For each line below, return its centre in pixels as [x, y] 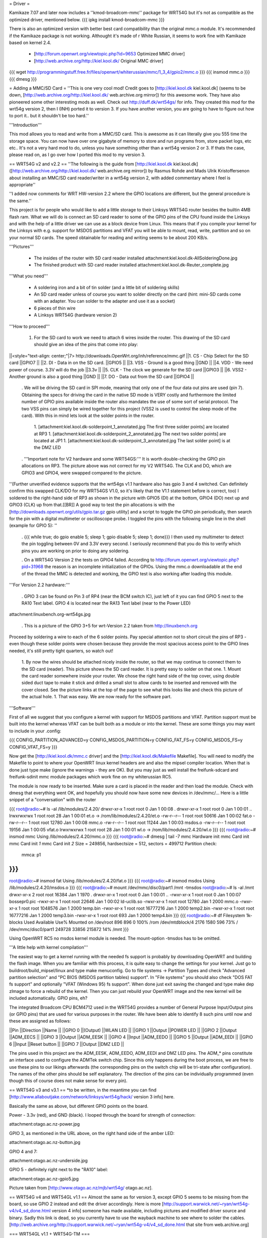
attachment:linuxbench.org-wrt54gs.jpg [50, 615]
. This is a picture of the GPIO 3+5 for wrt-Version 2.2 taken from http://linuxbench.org [110, 625]
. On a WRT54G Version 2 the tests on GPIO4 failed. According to [88, 560]
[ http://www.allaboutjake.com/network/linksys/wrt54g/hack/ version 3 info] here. [92, 1097]
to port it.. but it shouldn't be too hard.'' [49, 116]
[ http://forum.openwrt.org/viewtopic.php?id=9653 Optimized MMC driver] [109, 54]
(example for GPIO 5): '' [33, 525]
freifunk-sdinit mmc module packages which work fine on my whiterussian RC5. [91, 777]
